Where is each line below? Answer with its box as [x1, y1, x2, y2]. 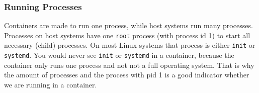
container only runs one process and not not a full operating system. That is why [4, 59, 254, 70]
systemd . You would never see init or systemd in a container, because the [4, 50, 234, 60]
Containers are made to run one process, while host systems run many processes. [4, 20, 253, 31]
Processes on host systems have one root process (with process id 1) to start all [4, 30, 250, 40]
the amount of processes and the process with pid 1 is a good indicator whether [4, 69, 249, 80]
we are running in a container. [4, 79, 97, 89]
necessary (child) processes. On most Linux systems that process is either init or [4, 40, 255, 50]
